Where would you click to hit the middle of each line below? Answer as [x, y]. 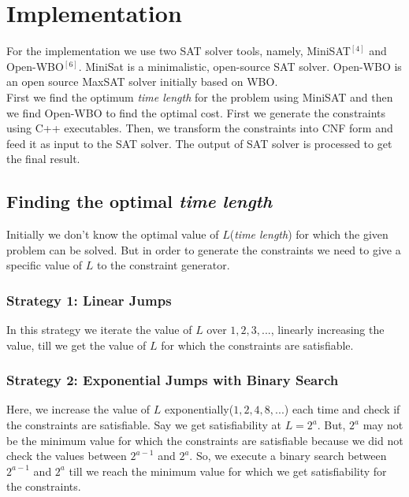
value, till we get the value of [76, 345]
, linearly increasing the [327, 330]
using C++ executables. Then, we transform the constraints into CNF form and [200, 128]
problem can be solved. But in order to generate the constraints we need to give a [204, 249]
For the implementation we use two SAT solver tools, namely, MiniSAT [178, 51]
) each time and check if [342, 409]
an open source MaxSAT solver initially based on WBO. [142, 82]
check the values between [67, 456]
